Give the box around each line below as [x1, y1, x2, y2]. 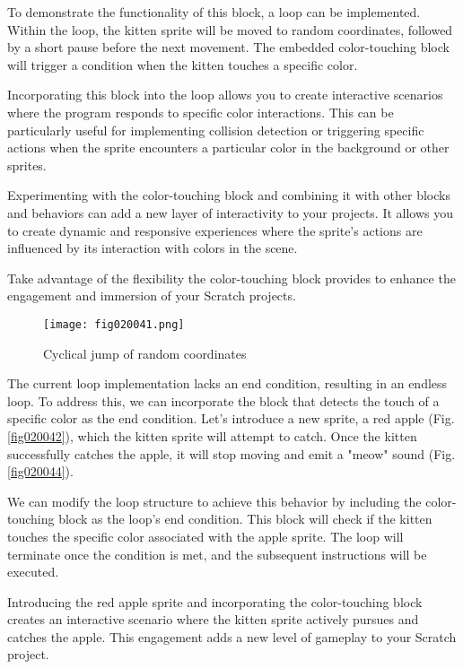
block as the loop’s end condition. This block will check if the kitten [58, 509, 432, 528]
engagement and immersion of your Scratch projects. [7, 286, 296, 305]
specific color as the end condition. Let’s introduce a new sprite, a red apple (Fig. [7, 409, 455, 428]
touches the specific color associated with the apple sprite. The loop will [7, 526, 404, 545]
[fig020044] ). [7, 462, 74, 481]
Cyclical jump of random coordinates [43, 343, 247, 362]
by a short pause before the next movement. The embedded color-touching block [7, 38, 450, 56]
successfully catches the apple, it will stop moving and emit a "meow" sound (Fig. [7, 444, 456, 463]
